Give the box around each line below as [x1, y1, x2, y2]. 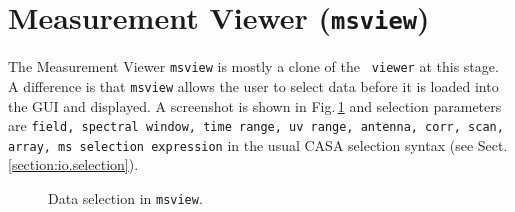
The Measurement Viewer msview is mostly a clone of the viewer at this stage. [8, 56, 499, 77]
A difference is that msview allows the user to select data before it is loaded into [8, 75, 499, 96]
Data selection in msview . [48, 188, 203, 209]
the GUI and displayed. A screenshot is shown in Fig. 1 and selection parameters [8, 95, 502, 116]
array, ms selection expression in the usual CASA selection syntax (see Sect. [8, 134, 508, 155]
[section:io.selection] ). [8, 154, 139, 175]
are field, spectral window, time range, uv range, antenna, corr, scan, [8, 115, 504, 136]
